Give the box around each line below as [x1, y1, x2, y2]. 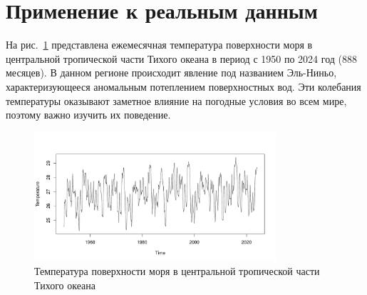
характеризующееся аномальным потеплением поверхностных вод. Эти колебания [6, 79, 361, 94]
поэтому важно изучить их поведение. [6, 107, 171, 122]
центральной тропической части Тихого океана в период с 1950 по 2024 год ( [6, 51, 342, 66]
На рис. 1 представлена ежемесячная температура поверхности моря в [6, 37, 313, 52]
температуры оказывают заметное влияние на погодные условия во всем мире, [6, 93, 347, 108]
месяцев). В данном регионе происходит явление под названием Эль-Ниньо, [6, 65, 337, 80]
